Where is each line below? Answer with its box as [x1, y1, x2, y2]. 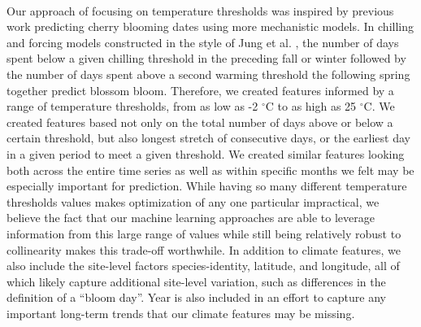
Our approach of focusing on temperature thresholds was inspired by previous [7, 2, 394, 19]
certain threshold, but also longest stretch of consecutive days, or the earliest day [7, 129, 410, 146]
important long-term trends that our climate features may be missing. [7, 304, 355, 321]
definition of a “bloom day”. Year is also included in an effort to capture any [7, 289, 386, 306]
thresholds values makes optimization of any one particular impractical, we [7, 193, 380, 210]
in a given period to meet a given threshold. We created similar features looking [7, 145, 405, 162]
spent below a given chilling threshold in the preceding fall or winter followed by [7, 50, 406, 67]
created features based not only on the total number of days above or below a [7, 113, 393, 130]
